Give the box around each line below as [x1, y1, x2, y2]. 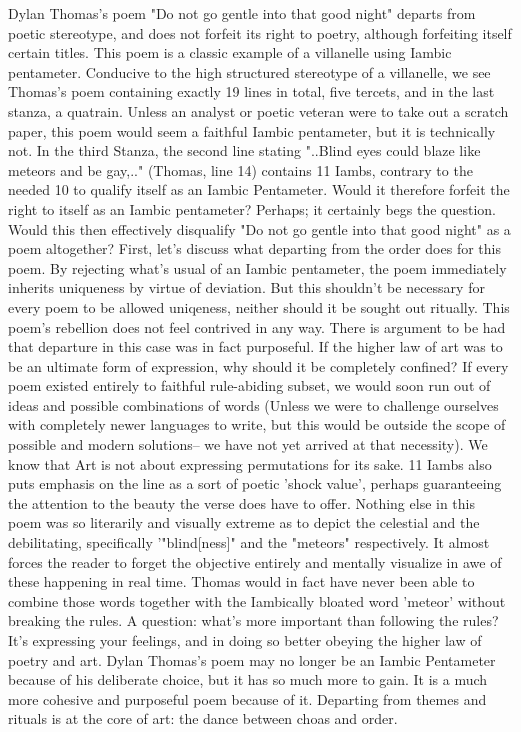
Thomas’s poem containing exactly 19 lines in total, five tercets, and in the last [8, 81, 495, 102]
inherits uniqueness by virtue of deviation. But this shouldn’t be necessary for [8, 277, 485, 298]
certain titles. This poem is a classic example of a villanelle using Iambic [8, 42, 452, 63]
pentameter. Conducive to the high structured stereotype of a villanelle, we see [8, 61, 491, 82]
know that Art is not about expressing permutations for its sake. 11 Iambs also [8, 453, 492, 474]
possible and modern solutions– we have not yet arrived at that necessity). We [8, 434, 488, 455]
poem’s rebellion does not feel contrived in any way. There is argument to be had [8, 316, 506, 337]
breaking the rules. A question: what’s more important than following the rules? [8, 610, 499, 631]
